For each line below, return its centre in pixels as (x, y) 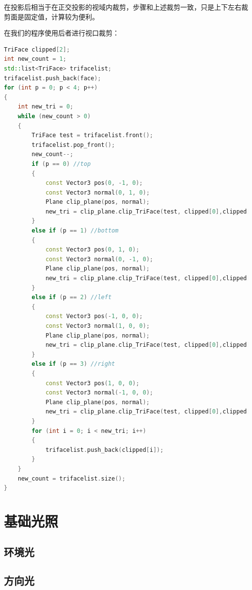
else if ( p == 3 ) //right (73, 364)
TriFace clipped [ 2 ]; (37, 49)
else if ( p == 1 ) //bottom (75, 231)
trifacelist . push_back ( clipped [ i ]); (104, 450)
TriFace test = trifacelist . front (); (92, 135)
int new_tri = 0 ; (46, 107)
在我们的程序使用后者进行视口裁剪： (62, 33)
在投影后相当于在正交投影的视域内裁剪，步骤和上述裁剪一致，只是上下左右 (123, 7)
